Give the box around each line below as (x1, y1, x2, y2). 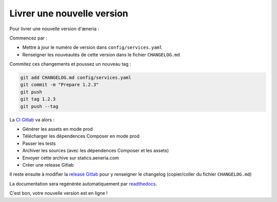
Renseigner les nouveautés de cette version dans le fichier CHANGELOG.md (22, 51, 180, 57)
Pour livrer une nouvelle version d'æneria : (9, 26, 100, 32)
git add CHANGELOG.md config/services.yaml (20, 75, 132, 80)
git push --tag (20, 103, 58, 109)
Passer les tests (22, 140, 56, 146)
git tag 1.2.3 (20, 96, 56, 102)
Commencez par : (9, 35, 48, 41)
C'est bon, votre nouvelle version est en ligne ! (9, 190, 108, 196)
